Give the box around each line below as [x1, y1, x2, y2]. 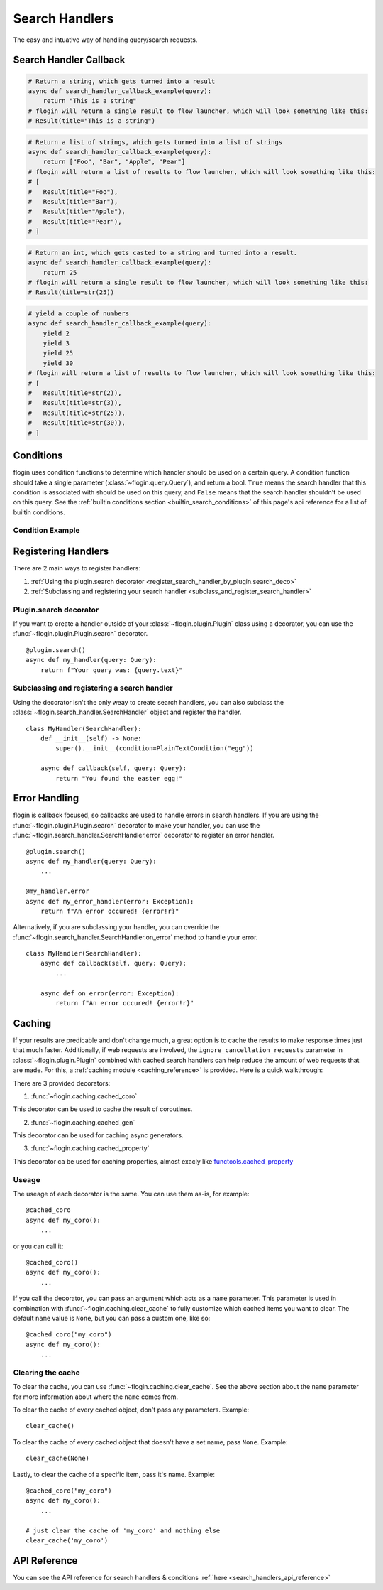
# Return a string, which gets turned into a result [28, 77, 216, 85]
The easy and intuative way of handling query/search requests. [13, 36, 198, 44]
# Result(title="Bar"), [28, 198, 118, 206]
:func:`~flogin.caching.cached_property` [30, 1144, 150, 1152]
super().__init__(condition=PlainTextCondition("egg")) [55, 745, 255, 752]
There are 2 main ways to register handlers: [13, 564, 141, 573]
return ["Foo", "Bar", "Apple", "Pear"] [43, 158, 186, 166]
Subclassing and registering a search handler [13, 683, 173, 693]
